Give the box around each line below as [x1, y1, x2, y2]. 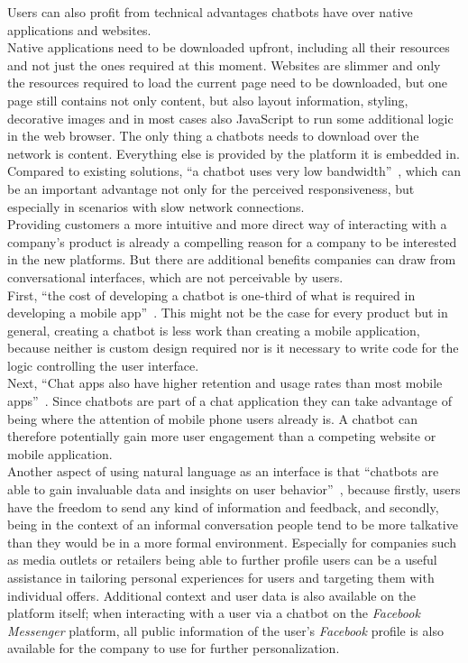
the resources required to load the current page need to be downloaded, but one [7, 73, 448, 92]
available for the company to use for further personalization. [7, 639, 340, 658]
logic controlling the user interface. [7, 355, 199, 374]
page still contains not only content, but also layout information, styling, [7, 90, 408, 109]
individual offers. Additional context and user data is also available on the [7, 585, 417, 604]
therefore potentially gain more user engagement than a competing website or [7, 427, 436, 446]
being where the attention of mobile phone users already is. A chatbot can [7, 409, 418, 428]
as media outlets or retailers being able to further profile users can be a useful [7, 550, 437, 569]
